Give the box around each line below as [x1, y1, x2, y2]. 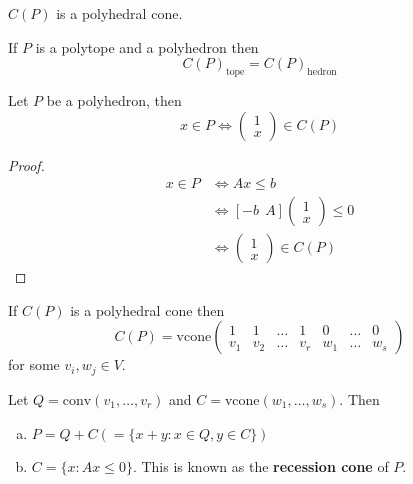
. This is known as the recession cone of [132, 456, 389, 477]
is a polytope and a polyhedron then [35, 36, 259, 57]
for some [8, 354, 60, 375]
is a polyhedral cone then [70, 299, 225, 320]
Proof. [8, 154, 45, 175]
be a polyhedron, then [46, 89, 182, 110]
